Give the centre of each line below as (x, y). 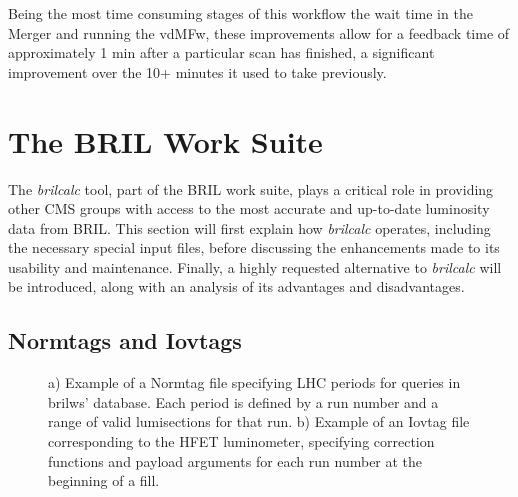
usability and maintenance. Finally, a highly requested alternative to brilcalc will (255, 266)
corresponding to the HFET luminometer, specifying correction (241, 441)
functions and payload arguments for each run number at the (235, 460)
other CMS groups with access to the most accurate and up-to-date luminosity (249, 208)
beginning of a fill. (104, 480)
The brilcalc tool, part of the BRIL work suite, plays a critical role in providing (251, 188)
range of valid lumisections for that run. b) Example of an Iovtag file (259, 421)
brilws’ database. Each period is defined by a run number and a (243, 401)
